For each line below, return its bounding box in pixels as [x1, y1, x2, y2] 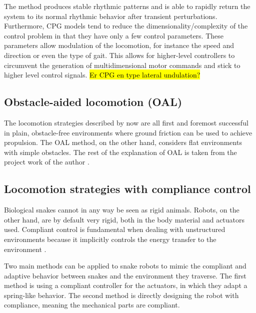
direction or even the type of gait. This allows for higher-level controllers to [4, 49, 235, 60]
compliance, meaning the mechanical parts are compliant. [4, 299, 180, 310]
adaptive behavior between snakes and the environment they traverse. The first [4, 270, 246, 280]
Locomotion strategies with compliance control [4, 181, 251, 196]
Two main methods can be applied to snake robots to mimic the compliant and [4, 260, 246, 271]
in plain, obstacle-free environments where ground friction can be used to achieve [4, 127, 252, 137]
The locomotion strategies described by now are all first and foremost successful [4, 117, 248, 127]
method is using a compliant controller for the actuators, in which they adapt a [4, 280, 247, 290]
